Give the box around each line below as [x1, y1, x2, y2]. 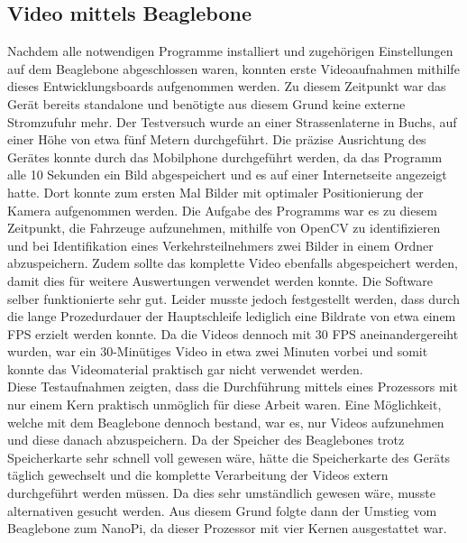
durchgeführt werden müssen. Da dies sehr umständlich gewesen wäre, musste [7, 483, 436, 502]
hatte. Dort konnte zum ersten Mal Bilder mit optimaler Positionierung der [7, 182, 424, 201]
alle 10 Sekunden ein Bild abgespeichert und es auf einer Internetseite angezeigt [7, 165, 447, 184]
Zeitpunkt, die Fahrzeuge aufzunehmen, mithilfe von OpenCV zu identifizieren [7, 218, 441, 237]
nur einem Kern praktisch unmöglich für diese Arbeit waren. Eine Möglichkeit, [7, 395, 442, 414]
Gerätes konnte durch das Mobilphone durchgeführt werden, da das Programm [7, 147, 443, 166]
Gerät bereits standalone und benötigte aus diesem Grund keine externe [7, 94, 406, 113]
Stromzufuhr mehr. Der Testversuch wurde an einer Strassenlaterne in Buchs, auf [7, 112, 457, 131]
